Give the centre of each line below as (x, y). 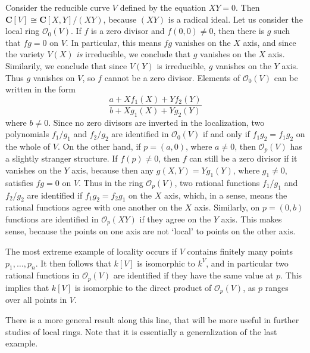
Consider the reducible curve (58, 7)
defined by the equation (163, 7)
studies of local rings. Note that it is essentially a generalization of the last (141, 331)
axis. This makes (251, 219)
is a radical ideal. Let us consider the (235, 19)
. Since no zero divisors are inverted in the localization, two (156, 122)
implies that (27, 287)
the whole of (28, 146)
